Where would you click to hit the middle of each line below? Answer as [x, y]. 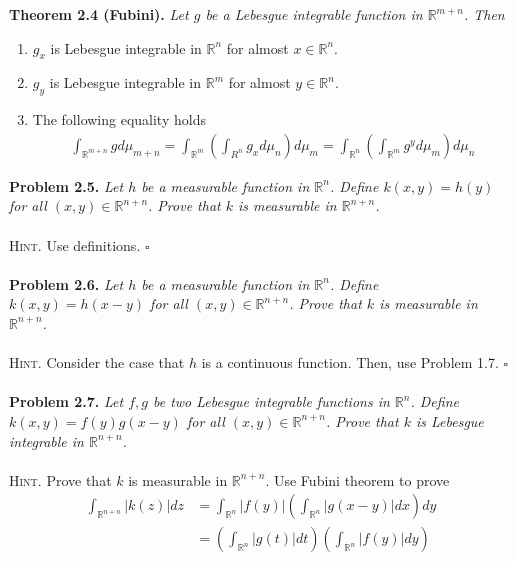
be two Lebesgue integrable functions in [271, 401]
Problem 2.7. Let [66, 401]
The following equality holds [119, 119]
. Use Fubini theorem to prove [357, 479]
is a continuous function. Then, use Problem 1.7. [350, 362]
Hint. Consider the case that [97, 362]
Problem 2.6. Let [66, 283]
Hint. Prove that [60, 479]
